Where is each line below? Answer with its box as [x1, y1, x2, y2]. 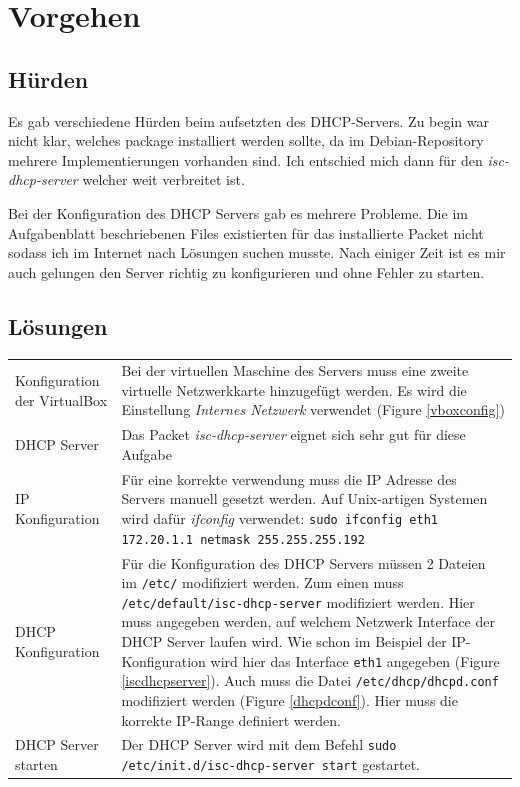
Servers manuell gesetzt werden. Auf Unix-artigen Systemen [121, 488, 488, 509]
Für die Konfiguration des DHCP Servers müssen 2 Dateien [121, 552, 486, 573]
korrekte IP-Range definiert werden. [121, 709, 341, 730]
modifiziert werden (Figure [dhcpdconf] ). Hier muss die [121, 689, 458, 710]
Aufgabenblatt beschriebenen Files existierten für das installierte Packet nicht [8, 222, 484, 243]
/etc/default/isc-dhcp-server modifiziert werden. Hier [121, 591, 475, 612]
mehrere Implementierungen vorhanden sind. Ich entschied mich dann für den [8, 149, 483, 170]
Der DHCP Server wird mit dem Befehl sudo [121, 734, 397, 755]
